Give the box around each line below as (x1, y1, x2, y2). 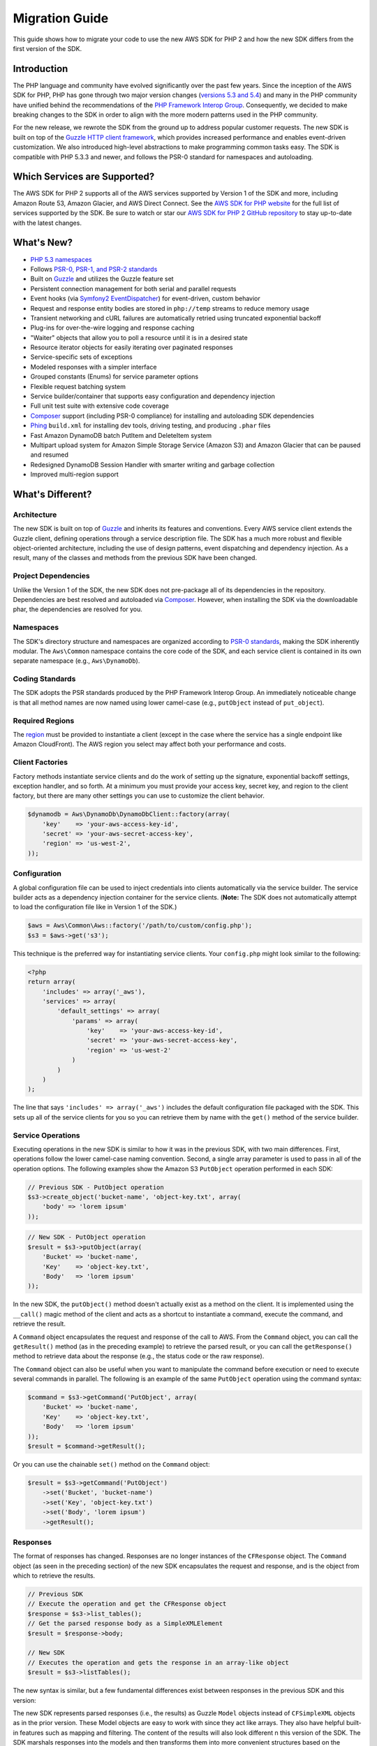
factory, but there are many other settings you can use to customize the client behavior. (13, 791, 265, 800)
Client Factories (13, 758, 68, 768)
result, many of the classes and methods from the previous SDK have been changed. (13, 554, 258, 562)
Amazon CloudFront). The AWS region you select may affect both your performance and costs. (13, 740, 286, 749)
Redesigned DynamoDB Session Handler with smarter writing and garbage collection (30, 460, 275, 469)
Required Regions (13, 716, 75, 726)
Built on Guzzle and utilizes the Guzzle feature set (30, 274, 174, 283)
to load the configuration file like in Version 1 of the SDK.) (13, 903, 177, 911)
